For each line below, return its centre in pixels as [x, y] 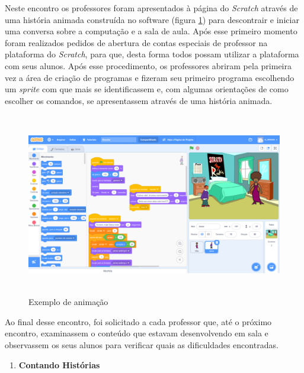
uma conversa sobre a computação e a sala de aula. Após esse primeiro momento [151, 31]
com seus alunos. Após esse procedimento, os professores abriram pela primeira [148, 65]
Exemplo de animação [68, 302]
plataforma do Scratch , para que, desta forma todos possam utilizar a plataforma [152, 54]
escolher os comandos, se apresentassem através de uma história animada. [139, 100]
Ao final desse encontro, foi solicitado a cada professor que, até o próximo [138, 321]
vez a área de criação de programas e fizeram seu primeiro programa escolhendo [150, 77]
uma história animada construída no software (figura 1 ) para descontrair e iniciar [152, 19]
